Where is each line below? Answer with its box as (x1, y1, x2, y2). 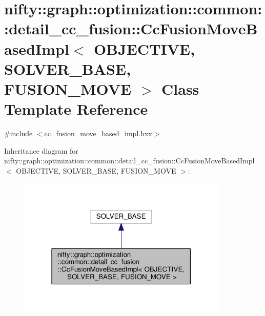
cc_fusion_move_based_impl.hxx (44, 128, 152, 139)
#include (4, 128, 33, 139)
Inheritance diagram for (4, 145, 78, 156)
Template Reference (4, 98, 148, 119)
